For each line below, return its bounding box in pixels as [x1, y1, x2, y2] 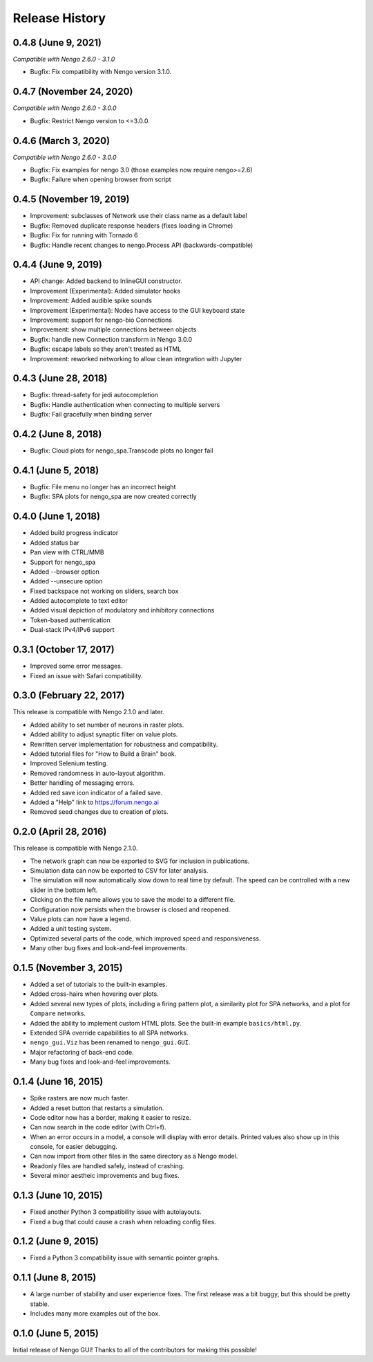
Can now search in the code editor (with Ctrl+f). [30, 1123, 166, 1132]
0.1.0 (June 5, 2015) [12, 1327, 99, 1339]
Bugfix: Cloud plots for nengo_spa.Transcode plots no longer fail [30, 446, 213, 455]
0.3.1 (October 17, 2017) [12, 644, 115, 655]
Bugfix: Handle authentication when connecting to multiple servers [30, 400, 220, 408]
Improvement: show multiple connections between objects [30, 325, 197, 334]
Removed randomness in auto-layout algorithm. [30, 769, 166, 777]
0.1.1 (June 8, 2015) [12, 1272, 97, 1284]
